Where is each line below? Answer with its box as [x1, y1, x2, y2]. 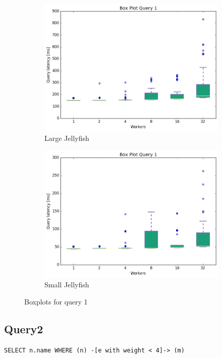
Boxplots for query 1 [24, 296, 88, 306]
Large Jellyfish [44, 133, 89, 143]
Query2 [4, 321, 43, 336]
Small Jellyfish [44, 279, 89, 290]
